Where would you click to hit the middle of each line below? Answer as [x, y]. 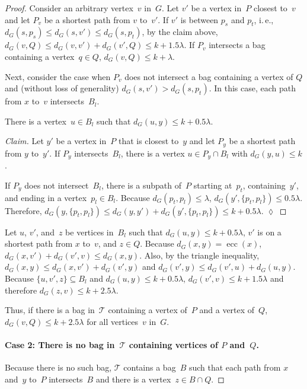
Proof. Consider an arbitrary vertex [69, 8]
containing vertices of [173, 345]
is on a [269, 232]
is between [199, 19]
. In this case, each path [252, 88]
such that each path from [235, 367]
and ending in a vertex [46, 197]
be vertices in [89, 232]
